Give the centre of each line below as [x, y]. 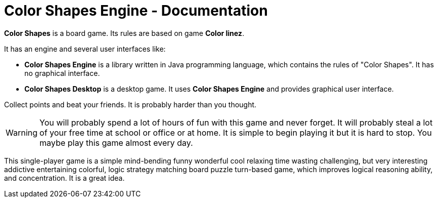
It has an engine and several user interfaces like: [85, 49]
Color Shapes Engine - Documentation [136, 11]
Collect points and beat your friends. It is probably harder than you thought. [130, 104]
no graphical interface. [62, 73]
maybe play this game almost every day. [116, 143]
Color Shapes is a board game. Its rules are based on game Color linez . [124, 33]
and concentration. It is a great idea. [64, 178]
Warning [22, 132]
